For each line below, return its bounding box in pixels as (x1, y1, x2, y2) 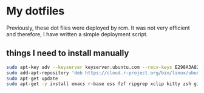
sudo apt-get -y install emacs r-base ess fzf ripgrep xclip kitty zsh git (6, 81, 202, 87)
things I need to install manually (6, 48, 129, 59)
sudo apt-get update (6, 75, 59, 82)
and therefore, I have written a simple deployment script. (6, 30, 148, 37)
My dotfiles (6, 4, 65, 18)
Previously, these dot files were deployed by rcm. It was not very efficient (6, 24, 190, 31)
